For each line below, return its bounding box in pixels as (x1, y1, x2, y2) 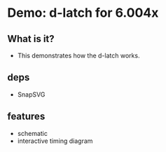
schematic (17, 129, 48, 137)
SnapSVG (17, 90, 46, 99)
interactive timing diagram (17, 137, 93, 145)
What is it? (7, 33, 55, 45)
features (7, 111, 46, 123)
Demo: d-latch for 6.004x (7, 5, 159, 21)
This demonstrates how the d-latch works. (17, 51, 140, 60)
